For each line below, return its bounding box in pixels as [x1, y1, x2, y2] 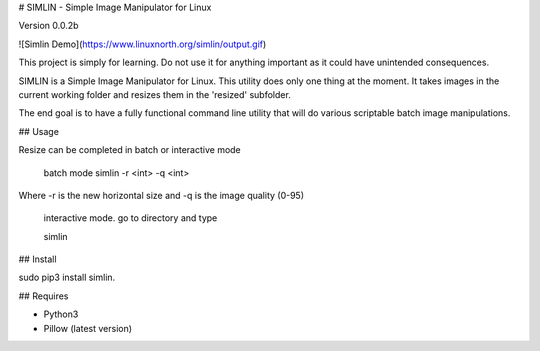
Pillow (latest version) [43, 322, 133, 334]
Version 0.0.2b [18, 20, 79, 32]
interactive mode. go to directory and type [43, 212, 218, 224]
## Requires [18, 290, 69, 302]
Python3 [43, 308, 79, 320]
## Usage [18, 125, 60, 137]
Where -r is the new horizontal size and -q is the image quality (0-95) [18, 189, 305, 201]
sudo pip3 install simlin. [18, 271, 116, 284]
